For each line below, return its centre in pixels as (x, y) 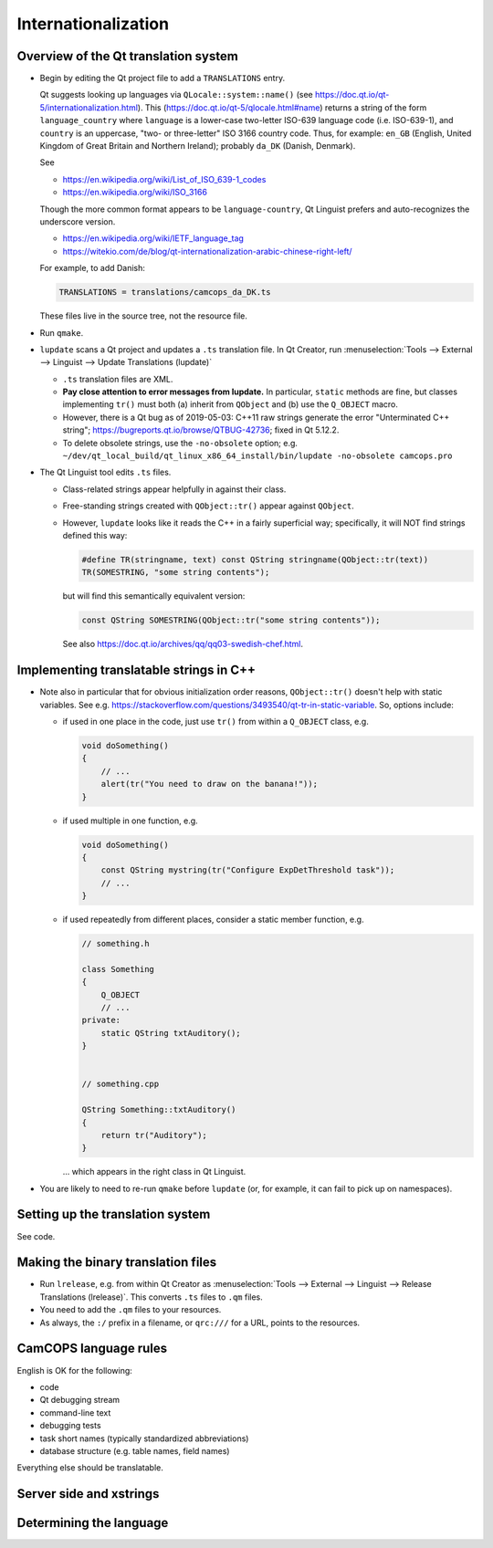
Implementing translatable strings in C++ (136, 670)
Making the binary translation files (117, 1263)
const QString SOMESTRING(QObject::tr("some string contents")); (231, 620)
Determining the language (93, 1523)
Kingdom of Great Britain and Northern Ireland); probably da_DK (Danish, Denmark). (198, 146)
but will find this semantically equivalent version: (154, 596)
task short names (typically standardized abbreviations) (144, 1438)
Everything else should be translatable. (90, 1468)
